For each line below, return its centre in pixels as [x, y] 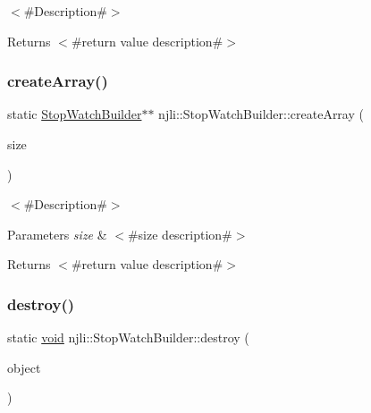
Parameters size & [57, 234]
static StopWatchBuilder [75, 114]
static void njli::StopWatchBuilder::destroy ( [128, 337]
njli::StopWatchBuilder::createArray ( [261, 114]
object [24, 367]
